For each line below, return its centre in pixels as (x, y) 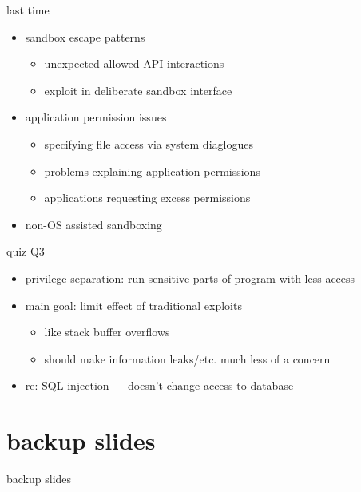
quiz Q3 (26, 251)
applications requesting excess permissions (147, 198)
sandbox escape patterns (85, 36)
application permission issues (96, 117)
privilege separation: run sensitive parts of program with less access (190, 278)
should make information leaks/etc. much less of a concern (187, 358)
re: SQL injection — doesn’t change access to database (159, 385)
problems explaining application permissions (152, 171)
